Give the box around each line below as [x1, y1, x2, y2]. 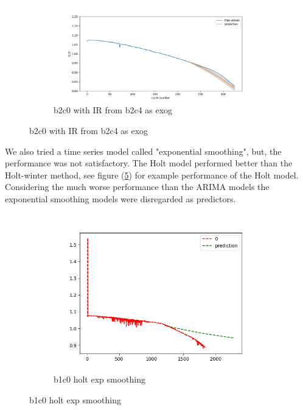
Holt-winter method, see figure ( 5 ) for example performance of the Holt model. [5, 168, 299, 181]
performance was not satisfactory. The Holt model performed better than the [5, 157, 293, 169]
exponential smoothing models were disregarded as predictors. [5, 193, 236, 205]
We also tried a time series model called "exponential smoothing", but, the [5, 144, 282, 157]
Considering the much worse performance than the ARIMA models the [5, 180, 270, 193]
